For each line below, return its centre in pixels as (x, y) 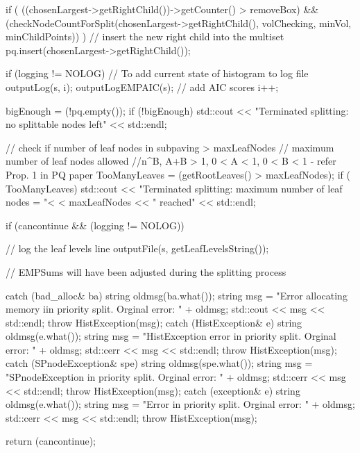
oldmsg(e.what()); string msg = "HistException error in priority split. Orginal (171, 336)
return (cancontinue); (51, 441)
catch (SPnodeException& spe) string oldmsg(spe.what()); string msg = (159, 363)
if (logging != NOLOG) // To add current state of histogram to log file (157, 73)
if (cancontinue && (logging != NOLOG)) (95, 225)
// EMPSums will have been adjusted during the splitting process (146, 271)
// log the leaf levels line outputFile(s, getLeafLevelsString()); (137, 248)
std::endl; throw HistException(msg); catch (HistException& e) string (154, 322)
